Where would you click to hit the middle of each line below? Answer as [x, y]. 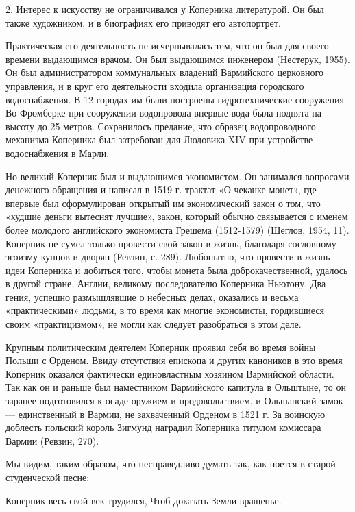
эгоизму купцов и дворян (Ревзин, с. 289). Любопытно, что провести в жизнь [168, 257]
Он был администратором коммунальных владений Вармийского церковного [164, 72]
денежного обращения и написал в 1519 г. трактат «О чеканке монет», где [161, 190]
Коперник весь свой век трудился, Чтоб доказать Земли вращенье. [144, 500]
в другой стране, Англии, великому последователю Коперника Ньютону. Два [166, 283]
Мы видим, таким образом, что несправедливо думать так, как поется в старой [171, 464]
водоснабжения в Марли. [58, 153]
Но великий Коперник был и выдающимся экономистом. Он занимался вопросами [177, 176]
